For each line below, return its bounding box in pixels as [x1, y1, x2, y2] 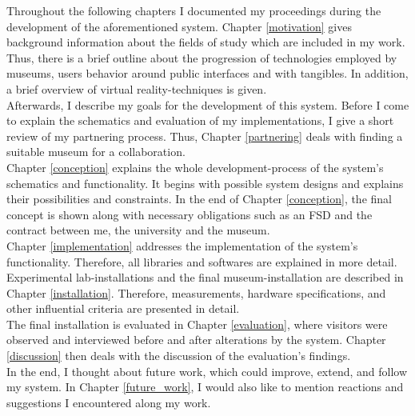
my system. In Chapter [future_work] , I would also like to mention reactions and [6, 378, 404, 395]
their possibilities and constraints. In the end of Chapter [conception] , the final [6, 190, 392, 207]
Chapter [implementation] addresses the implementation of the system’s [6, 237, 358, 254]
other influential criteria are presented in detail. [6, 300, 240, 317]
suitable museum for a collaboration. [6, 143, 186, 160]
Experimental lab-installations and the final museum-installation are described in [6, 269, 404, 286]
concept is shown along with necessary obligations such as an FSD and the [6, 206, 373, 222]
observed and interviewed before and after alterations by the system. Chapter [6, 331, 386, 348]
